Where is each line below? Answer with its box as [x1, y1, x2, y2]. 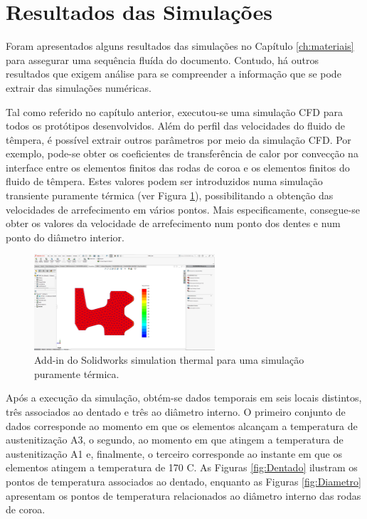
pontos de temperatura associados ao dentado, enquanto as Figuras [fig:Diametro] [6, 473, 361, 488]
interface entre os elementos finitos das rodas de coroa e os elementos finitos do [6, 159, 350, 174]
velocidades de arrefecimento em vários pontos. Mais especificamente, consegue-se [6, 201, 360, 216]
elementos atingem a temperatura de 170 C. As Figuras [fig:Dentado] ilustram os [6, 460, 358, 475]
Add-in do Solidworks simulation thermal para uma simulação [34, 352, 304, 367]
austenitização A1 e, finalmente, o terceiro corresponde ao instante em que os [6, 446, 342, 461]
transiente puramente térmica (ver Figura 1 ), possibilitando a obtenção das [6, 188, 334, 203]
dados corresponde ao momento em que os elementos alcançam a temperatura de [6, 418, 358, 433]
